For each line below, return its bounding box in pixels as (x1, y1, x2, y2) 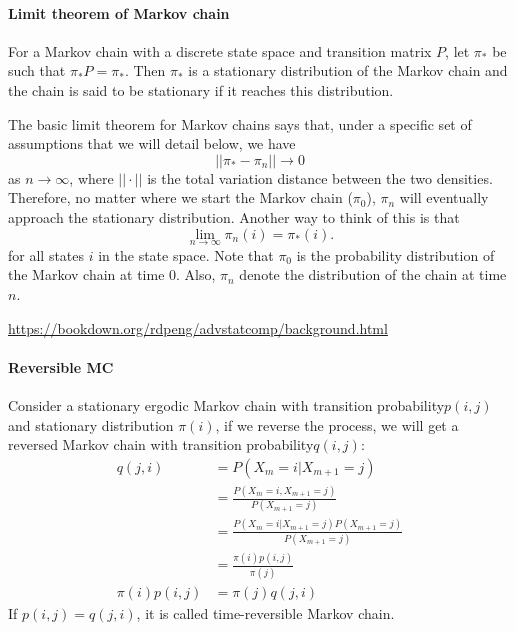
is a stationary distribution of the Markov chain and (188, 60, 508, 81)
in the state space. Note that (98, 244, 274, 265)
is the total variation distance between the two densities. (147, 167, 493, 188)
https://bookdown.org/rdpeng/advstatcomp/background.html (8, 317, 388, 338)
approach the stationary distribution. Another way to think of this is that (8, 206, 460, 227)
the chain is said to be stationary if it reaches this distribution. (8, 79, 394, 100)
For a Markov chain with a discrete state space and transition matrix (8, 40, 432, 61)
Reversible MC (8, 356, 114, 377)
